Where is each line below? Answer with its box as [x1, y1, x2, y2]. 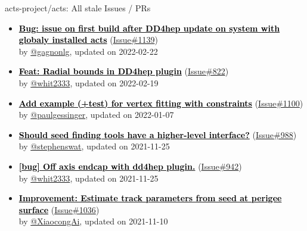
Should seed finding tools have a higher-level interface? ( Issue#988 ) [18, 128, 297, 141]
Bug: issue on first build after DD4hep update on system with [18, 21, 280, 34]
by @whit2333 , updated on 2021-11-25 [18, 171, 159, 184]
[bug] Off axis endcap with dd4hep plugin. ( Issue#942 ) [18, 160, 242, 172]
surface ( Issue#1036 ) [18, 203, 100, 216]
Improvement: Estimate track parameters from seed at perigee [18, 192, 282, 204]
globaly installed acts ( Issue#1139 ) [18, 33, 158, 46]
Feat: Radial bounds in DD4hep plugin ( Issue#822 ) [18, 65, 229, 77]
